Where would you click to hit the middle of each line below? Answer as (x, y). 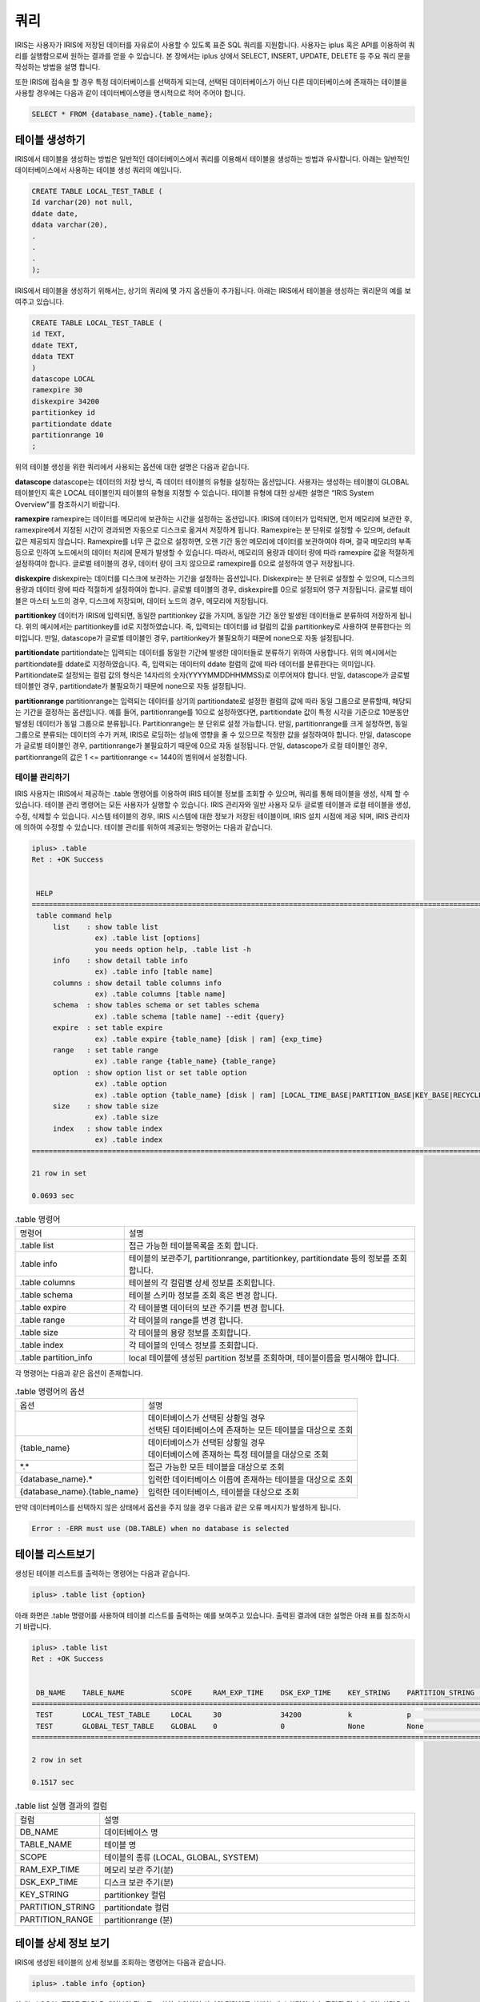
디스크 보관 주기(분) (139, 1883)
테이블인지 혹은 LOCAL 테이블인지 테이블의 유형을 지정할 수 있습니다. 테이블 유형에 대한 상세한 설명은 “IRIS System (194, 493)
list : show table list (106, 927)
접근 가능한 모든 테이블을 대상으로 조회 (216, 1467)
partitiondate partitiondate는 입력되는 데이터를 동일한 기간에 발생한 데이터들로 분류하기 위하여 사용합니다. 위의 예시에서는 (206, 653)
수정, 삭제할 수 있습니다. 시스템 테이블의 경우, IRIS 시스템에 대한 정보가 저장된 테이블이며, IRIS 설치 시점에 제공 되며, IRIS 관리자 (212, 816)
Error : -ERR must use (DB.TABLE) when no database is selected (160, 1529)
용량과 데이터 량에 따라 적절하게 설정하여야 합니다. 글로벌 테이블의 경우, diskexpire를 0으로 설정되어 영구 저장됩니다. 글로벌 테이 (214, 589)
